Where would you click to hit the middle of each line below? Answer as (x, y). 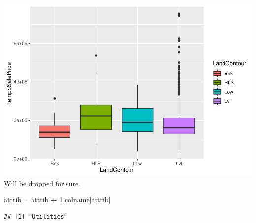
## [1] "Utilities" (36, 216)
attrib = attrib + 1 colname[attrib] (57, 200)
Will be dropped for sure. (42, 183)
